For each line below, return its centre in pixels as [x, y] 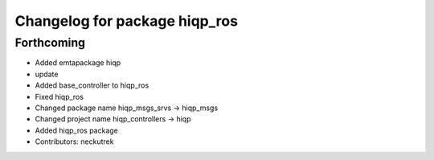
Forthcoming [50, 43]
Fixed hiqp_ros [59, 96]
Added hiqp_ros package [76, 130]
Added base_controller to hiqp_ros [92, 85]
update [47, 74]
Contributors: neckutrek [74, 142]
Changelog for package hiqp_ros [127, 21]
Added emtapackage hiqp [78, 63]
